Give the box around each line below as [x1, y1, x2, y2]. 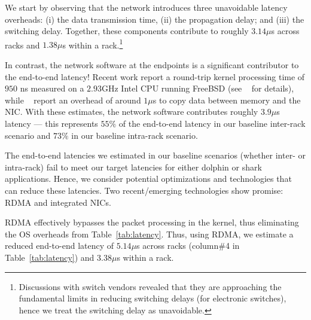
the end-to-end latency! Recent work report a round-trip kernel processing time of [5, 70, 305, 83]
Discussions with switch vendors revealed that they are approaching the [19, 280, 282, 292]
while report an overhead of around [5, 93, 141, 106]
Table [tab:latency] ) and [5, 251, 94, 263]
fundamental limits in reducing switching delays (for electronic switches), [19, 292, 286, 304]
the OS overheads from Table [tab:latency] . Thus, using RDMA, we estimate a [5, 227, 294, 240]
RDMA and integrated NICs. [5, 196, 111, 208]
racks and [5, 38, 40, 51]
